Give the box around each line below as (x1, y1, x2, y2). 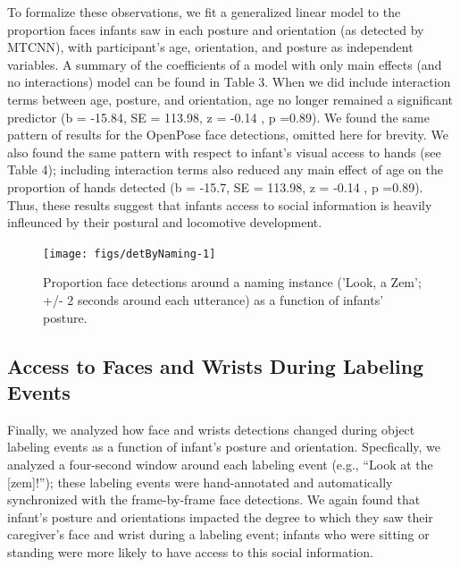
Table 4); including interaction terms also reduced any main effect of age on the (7, 160, 443, 179)
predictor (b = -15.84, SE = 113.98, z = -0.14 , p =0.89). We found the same (7, 107, 430, 126)
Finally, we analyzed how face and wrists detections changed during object (7, 419, 415, 438)
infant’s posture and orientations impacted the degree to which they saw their (7, 507, 433, 526)
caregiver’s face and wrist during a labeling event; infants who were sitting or (7, 525, 430, 544)
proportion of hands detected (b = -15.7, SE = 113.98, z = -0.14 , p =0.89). (7, 177, 423, 196)
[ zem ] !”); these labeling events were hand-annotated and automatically (7, 472, 393, 491)
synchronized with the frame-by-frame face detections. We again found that (7, 490, 421, 509)
